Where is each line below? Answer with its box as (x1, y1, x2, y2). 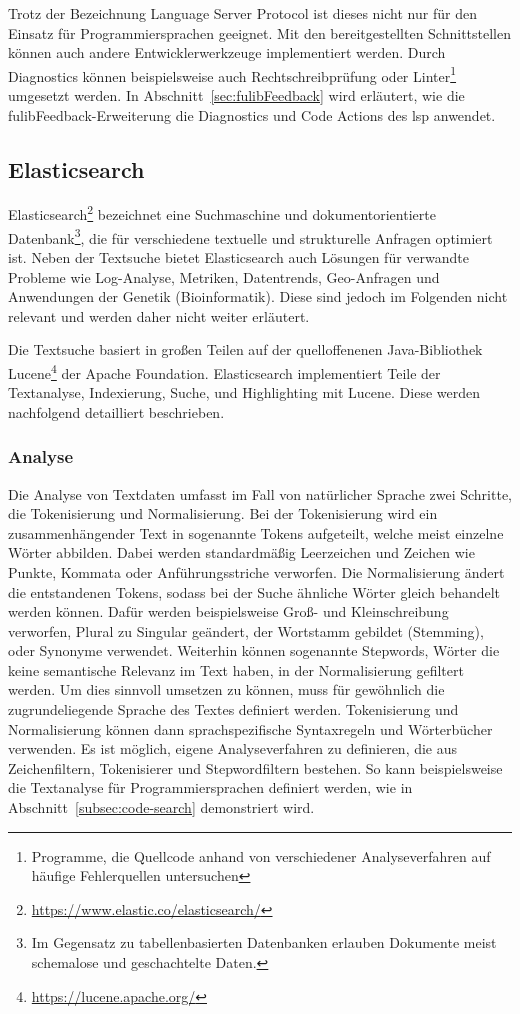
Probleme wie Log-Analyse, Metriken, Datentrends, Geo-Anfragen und (8, 266, 440, 287)
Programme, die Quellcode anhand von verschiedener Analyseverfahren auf (31, 845, 491, 866)
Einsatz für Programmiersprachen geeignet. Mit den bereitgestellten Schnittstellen (8, 22, 512, 43)
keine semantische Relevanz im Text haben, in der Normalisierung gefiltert (8, 659, 464, 680)
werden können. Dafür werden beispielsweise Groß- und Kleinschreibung (8, 601, 449, 622)
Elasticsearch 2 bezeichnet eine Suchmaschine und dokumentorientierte (8, 201, 436, 225)
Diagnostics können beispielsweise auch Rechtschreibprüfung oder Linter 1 (8, 62, 457, 86)
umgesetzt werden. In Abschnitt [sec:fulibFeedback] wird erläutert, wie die (8, 85, 465, 106)
